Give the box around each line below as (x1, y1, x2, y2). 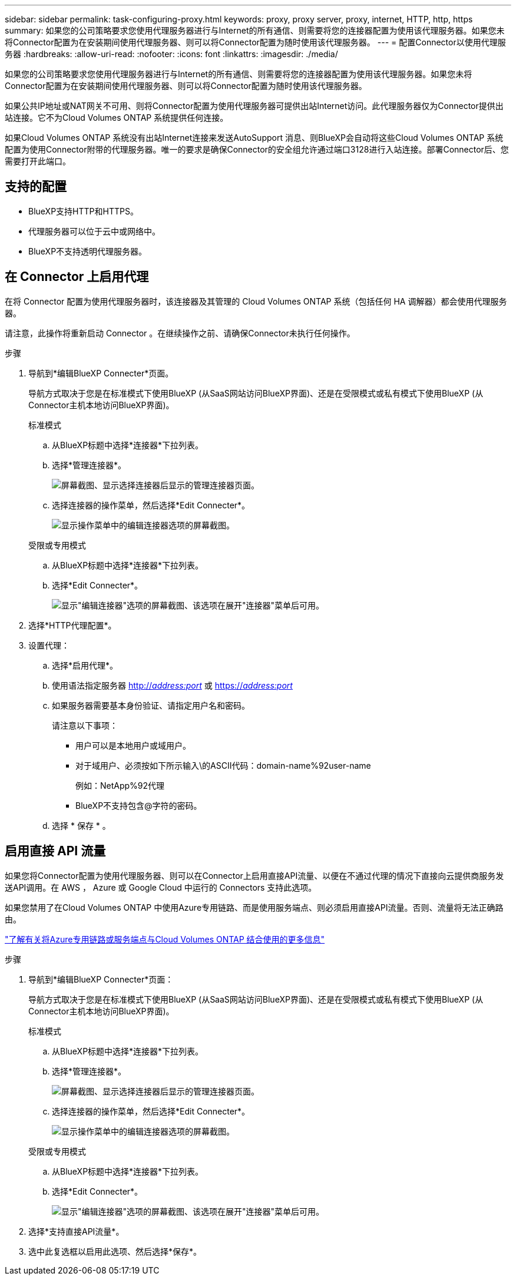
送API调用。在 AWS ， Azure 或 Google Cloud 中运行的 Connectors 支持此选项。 (5, 882, 317, 892)
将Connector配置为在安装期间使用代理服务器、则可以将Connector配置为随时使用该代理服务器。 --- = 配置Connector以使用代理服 (5, 37, 506, 47)
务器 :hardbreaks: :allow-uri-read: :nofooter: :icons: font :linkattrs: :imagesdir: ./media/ (5, 49, 338, 59)
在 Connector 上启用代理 (5, 269, 149, 285)
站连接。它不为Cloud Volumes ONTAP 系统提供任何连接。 (5, 113, 229, 123)
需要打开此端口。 (5, 156, 71, 166)
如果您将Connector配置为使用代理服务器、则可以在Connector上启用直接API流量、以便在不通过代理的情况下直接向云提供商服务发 (5, 870, 504, 881)
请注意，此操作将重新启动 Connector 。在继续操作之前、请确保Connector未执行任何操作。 (5, 328, 355, 338)
